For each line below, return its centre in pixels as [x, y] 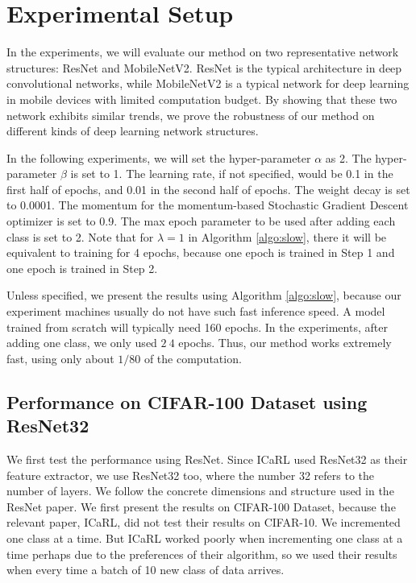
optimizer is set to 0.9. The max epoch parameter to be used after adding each [201, 221]
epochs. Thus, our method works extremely [285, 343]
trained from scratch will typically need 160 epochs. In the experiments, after [197, 327]
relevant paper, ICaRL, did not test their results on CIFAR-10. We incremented [204, 522]
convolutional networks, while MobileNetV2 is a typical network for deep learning [208, 83]
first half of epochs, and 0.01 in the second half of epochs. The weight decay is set [208, 189]
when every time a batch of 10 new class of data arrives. [146, 570]
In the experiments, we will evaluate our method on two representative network [203, 52]
